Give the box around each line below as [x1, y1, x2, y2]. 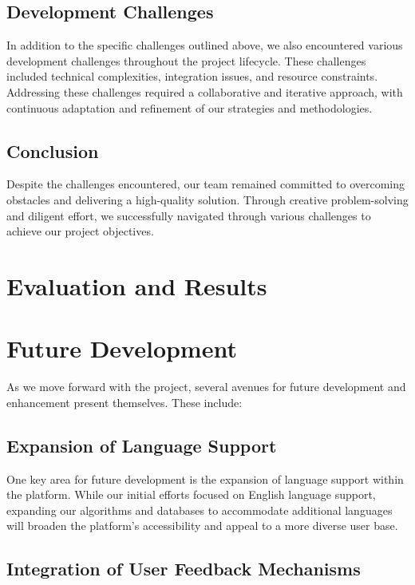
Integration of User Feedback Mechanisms [6, 556, 361, 581]
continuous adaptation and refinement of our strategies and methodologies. [6, 99, 373, 116]
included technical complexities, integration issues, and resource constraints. [6, 68, 378, 85]
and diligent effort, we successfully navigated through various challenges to [6, 207, 371, 223]
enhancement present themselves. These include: [6, 393, 243, 410]
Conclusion [6, 138, 99, 163]
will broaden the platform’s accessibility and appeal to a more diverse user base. [6, 517, 398, 534]
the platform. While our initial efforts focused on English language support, [6, 486, 376, 503]
